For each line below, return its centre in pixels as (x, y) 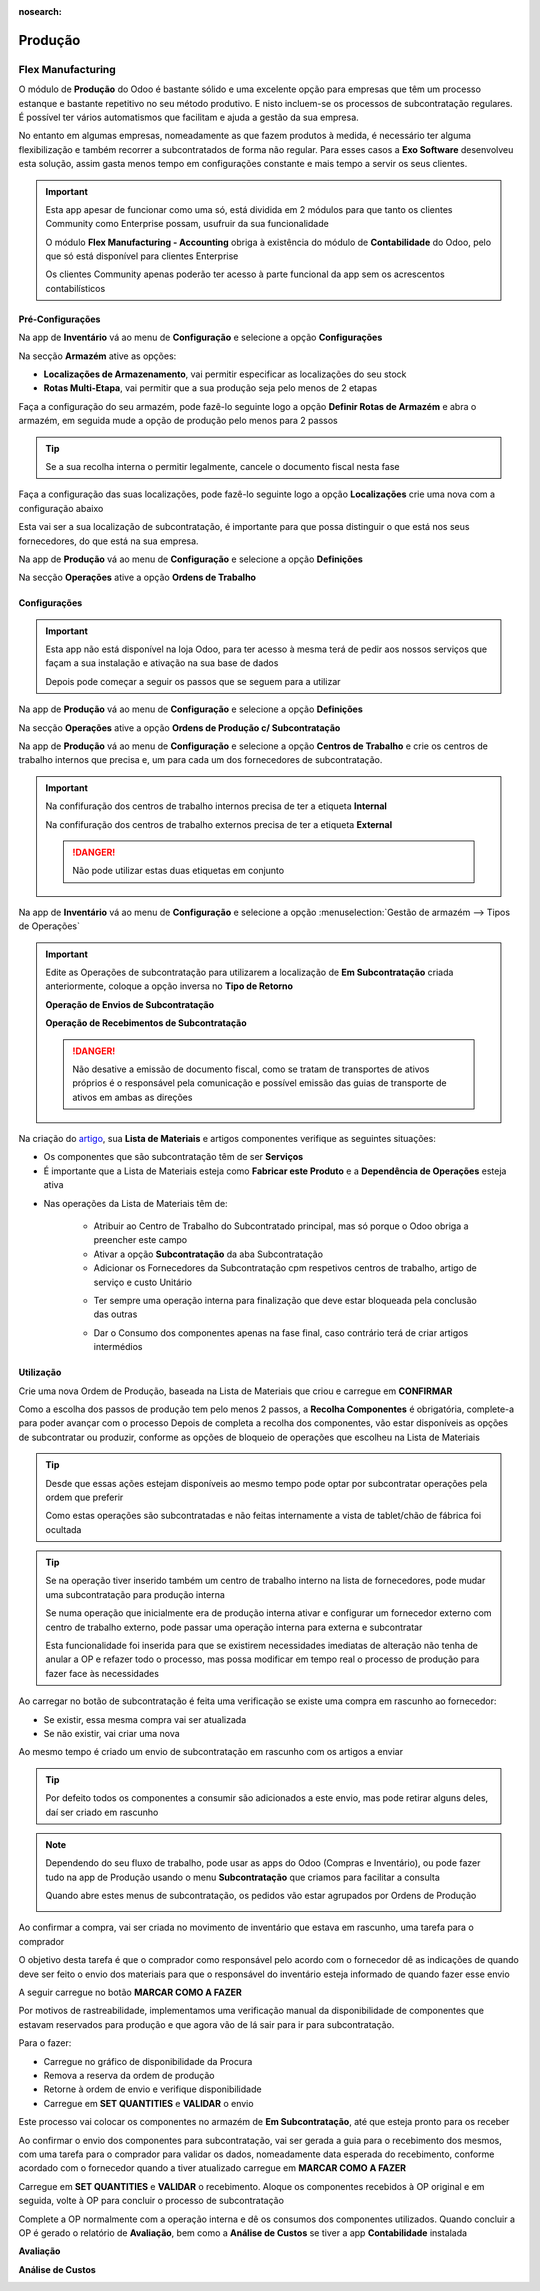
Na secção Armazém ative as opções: (97, 356)
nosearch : (40, 11)
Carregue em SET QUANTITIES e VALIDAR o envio (148, 2103)
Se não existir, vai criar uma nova (111, 1733)
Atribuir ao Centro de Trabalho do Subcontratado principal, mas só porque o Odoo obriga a (281, 1226)
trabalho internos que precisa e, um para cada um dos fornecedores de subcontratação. (200, 760)
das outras (115, 1314)
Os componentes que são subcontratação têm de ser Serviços (173, 1157)
